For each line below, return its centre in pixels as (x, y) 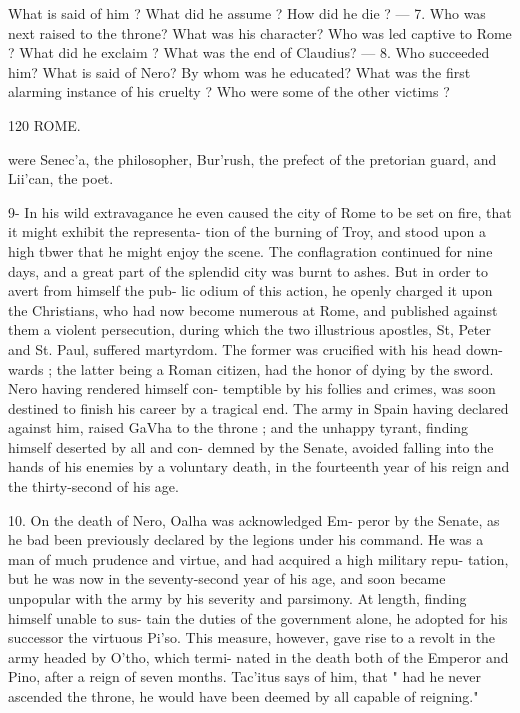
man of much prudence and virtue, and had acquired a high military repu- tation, (258, 558)
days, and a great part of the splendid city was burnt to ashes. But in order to (248, 270)
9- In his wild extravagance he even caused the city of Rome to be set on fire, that (260, 211)
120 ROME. (44, 124)
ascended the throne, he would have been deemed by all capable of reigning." (243, 696)
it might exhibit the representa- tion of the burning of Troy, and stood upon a (247, 231)
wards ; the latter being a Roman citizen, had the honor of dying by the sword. (251, 368)
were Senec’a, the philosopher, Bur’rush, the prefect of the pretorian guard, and (252, 158)
